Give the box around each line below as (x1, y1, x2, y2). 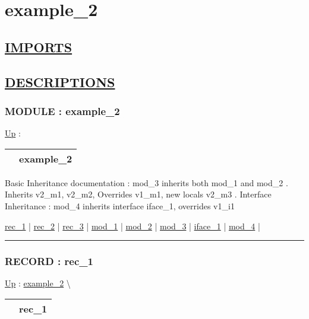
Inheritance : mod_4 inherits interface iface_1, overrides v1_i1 (5, 199, 235, 212)
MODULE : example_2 (5, 103, 120, 118)
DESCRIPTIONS (5, 72, 115, 91)
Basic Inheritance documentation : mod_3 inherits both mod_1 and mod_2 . (5, 176, 288, 189)
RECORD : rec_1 (5, 254, 93, 269)
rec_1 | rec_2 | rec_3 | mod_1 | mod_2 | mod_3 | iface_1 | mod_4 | (5, 219, 260, 232)
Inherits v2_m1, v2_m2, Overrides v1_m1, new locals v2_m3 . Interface (5, 188, 272, 200)
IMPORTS (5, 37, 72, 56)
